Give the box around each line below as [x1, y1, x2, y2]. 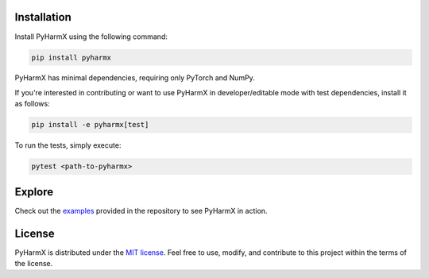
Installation [14, 10, 71, 24]
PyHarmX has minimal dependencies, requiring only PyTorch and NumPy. [14, 73, 256, 83]
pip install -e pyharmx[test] [31, 120, 149, 129]
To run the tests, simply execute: [14, 141, 122, 150]
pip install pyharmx [31, 52, 111, 62]
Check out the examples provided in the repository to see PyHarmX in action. [14, 206, 268, 215]
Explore [14, 185, 54, 199]
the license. [14, 259, 53, 268]
